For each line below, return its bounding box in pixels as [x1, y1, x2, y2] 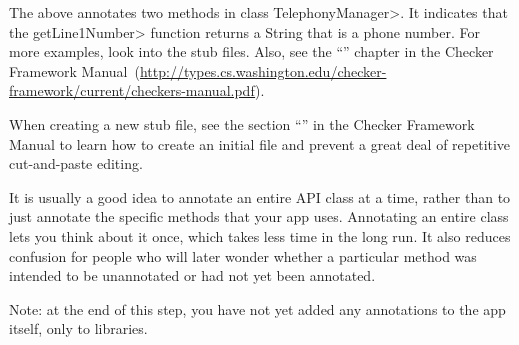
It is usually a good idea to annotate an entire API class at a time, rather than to [9, 186, 511, 207]
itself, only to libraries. [9, 318, 148, 339]
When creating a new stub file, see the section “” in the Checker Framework [9, 113, 475, 134]
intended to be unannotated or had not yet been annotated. [9, 265, 376, 286]
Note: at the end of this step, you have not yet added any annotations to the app [9, 298, 506, 319]
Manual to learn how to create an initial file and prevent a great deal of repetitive [9, 133, 511, 154]
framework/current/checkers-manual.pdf [9, 80, 256, 101]
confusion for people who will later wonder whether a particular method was [9, 245, 477, 266]
